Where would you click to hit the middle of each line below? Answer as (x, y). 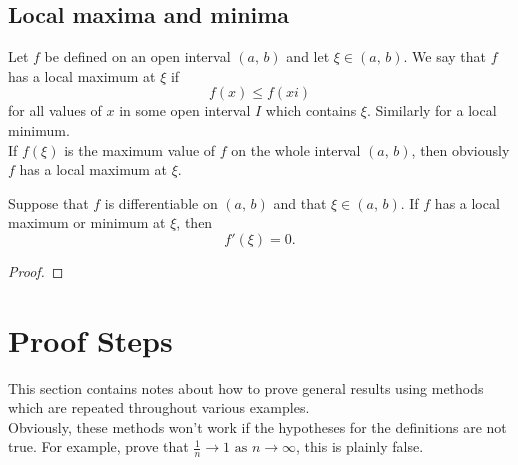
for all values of (55, 110)
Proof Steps (90, 339)
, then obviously (460, 149)
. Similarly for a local (431, 110)
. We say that (445, 56)
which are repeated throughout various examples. (159, 407)
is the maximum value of (140, 149)
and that (300, 202)
